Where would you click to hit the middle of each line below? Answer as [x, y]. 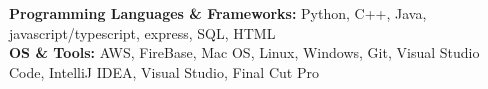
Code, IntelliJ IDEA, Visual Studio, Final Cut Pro [164, 71]
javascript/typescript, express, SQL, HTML [142, 32]
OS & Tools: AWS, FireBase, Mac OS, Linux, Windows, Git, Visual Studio [244, 52]
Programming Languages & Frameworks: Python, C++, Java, [218, 13]
